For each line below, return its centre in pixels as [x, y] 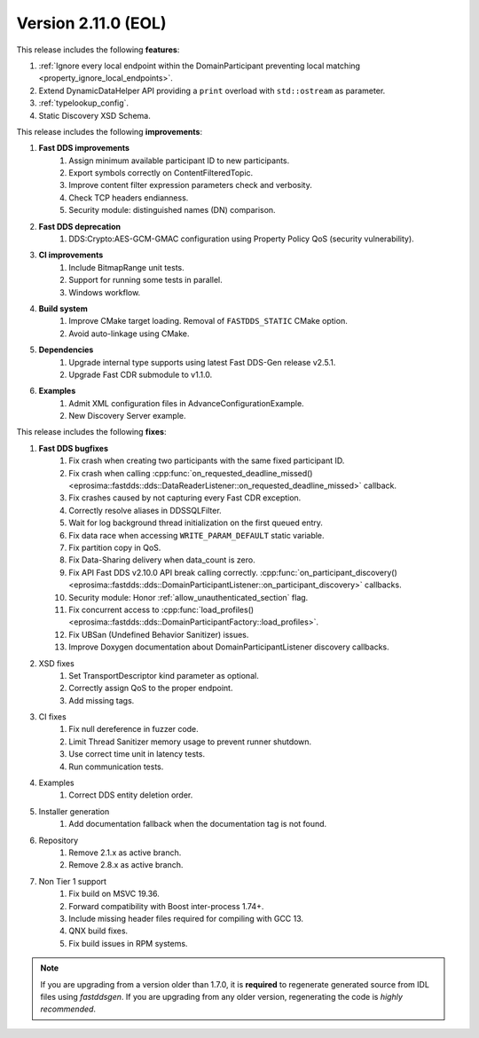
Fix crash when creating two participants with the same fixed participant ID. [207, 460]
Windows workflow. [105, 292]
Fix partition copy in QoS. [115, 547]
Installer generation [74, 811]
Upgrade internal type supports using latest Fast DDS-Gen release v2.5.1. [202, 362]
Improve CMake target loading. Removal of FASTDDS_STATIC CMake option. [208, 321]
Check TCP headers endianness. [129, 197]
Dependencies [66, 350]
